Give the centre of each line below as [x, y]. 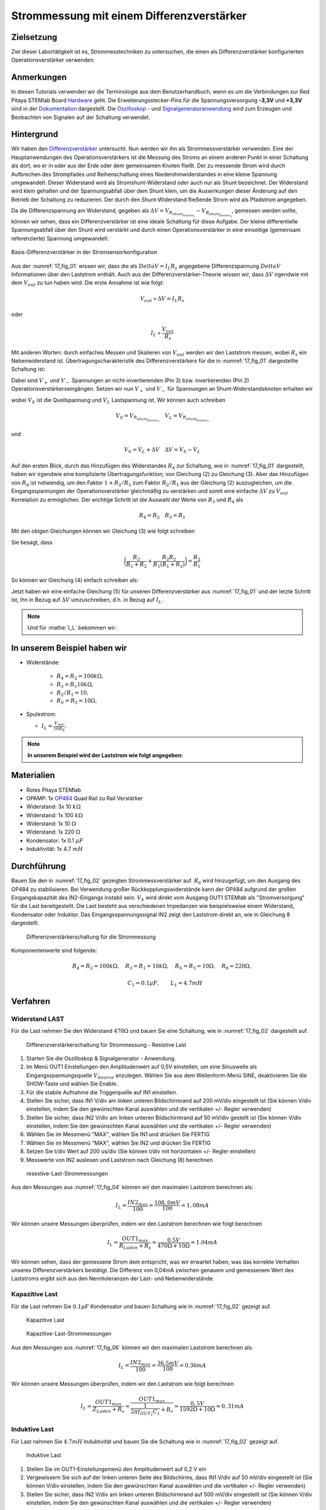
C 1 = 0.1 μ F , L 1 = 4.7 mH [165, 983]
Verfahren [31, 1001]
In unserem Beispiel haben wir [69, 648]
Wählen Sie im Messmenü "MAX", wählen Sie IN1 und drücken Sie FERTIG [118, 1134]
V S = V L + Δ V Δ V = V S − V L [162, 451]
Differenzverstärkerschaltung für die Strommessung [91, 937]
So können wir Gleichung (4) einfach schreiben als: [75, 580]
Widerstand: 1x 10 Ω [51, 824]
